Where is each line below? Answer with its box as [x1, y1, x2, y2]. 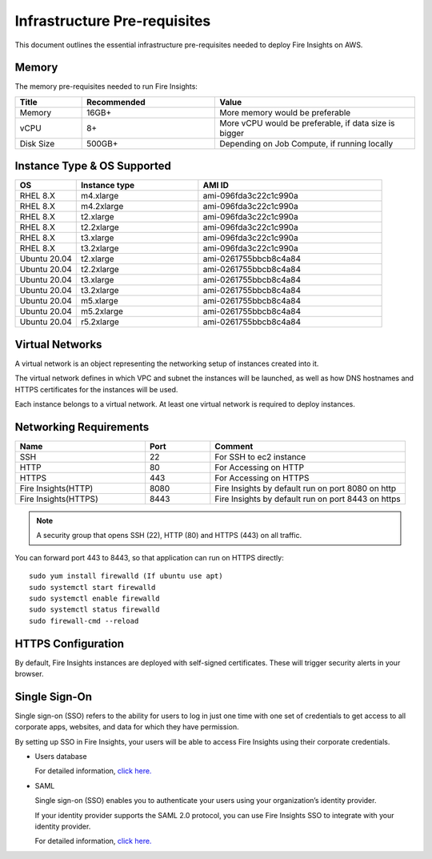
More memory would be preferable [219, 106, 351, 118]
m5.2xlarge [81, 306, 124, 317]
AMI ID [202, 180, 230, 191]
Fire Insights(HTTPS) [19, 493, 99, 504]
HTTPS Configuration [14, 636, 124, 650]
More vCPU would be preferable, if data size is [219, 117, 395, 128]
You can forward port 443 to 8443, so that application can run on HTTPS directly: [14, 552, 284, 562]
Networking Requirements [14, 420, 150, 434]
